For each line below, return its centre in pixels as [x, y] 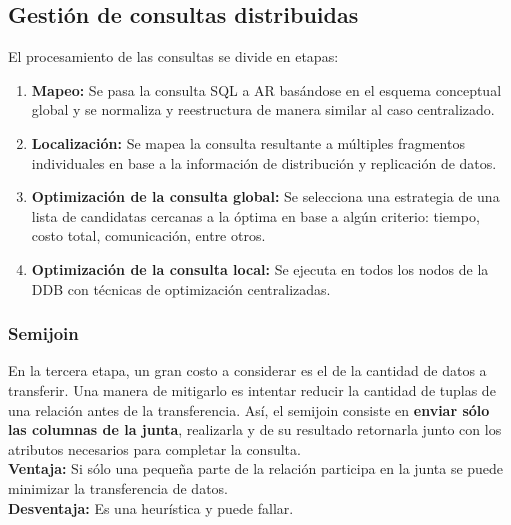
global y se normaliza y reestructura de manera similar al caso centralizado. [263, 109]
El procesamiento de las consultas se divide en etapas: [173, 56]
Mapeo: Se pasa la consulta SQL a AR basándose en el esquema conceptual [266, 89]
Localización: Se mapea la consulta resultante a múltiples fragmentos [248, 142]
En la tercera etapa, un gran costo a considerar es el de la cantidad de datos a [247, 370]
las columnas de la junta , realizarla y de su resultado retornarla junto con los [255, 429]
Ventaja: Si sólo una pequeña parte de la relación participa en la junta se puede [256, 468]
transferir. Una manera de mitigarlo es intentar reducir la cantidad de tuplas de [252, 389]
